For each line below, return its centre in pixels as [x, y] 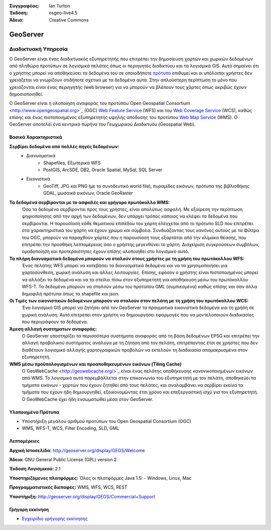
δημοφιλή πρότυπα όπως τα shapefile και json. [71, 293]
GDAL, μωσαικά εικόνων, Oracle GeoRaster [88, 193]
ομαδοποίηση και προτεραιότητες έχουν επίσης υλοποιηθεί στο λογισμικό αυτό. [105, 252]
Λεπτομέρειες [24, 441]
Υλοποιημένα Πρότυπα [34, 412]
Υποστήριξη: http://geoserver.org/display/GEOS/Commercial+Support [82, 496]
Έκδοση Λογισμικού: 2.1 [35, 469]
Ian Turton [59, 6]
